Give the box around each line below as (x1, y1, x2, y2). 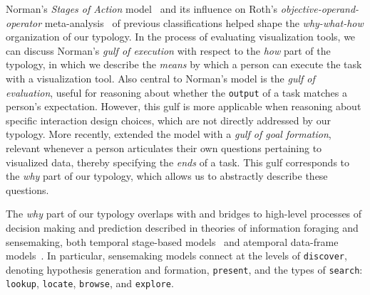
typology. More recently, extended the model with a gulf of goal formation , (6, 127, 332, 141)
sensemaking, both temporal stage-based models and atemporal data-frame (6, 234, 339, 249)
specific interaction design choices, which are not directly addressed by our (6, 112, 331, 127)
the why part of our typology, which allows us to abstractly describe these (6, 168, 328, 183)
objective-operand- (280, 1, 359, 16)
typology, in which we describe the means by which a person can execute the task (6, 57, 362, 72)
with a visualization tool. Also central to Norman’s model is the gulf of (6, 70, 315, 85)
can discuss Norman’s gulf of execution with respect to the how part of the (6, 43, 331, 58)
